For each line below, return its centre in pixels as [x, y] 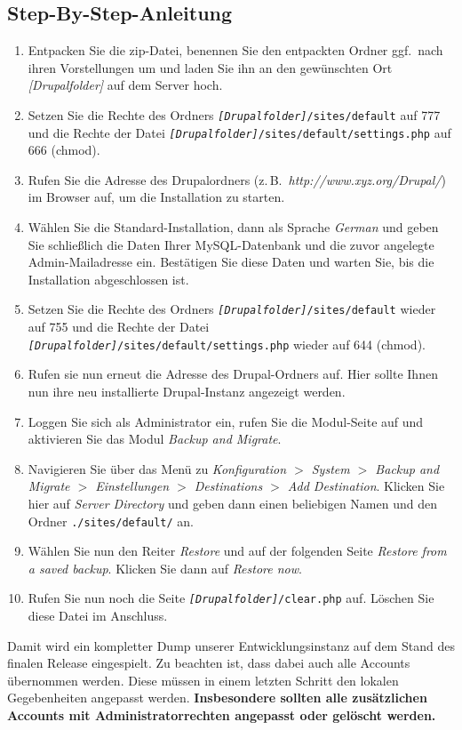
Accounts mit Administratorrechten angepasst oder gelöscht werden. [222, 714]
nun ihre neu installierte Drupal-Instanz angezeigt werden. [187, 391]
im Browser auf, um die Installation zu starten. [156, 197]
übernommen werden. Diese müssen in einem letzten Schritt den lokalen [203, 680]
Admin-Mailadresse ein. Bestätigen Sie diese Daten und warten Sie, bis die [231, 262]
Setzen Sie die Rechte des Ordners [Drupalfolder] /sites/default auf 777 [234, 114]
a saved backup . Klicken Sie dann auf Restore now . [165, 568]
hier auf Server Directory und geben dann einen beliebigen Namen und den [232, 503]
